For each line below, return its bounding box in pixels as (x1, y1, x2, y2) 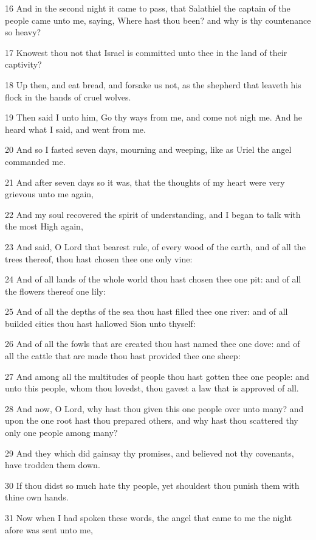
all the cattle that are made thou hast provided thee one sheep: (5, 349, 241, 362)
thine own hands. (5, 491, 69, 503)
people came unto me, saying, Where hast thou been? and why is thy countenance (5, 13, 311, 26)
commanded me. (5, 155, 66, 167)
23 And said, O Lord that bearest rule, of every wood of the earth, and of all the (5, 240, 306, 253)
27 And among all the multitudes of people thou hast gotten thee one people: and (5, 370, 309, 382)
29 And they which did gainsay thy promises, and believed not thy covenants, (5, 446, 294, 459)
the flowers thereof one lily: (5, 284, 106, 297)
